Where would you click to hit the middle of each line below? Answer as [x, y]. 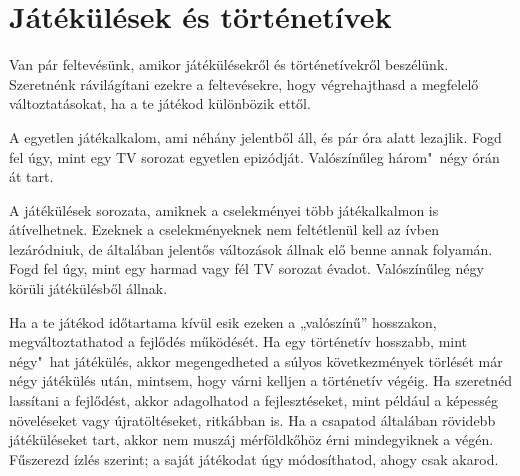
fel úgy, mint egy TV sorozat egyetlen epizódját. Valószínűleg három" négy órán [254, 156]
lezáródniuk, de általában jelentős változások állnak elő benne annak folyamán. [251, 248]
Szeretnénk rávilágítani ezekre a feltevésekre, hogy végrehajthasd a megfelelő [244, 83]
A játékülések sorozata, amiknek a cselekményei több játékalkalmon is [224, 209]
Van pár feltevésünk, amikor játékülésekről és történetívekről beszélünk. [229, 64]
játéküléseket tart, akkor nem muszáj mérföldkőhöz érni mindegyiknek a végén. [251, 439]
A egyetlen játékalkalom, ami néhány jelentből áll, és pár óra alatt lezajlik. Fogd [255, 136]
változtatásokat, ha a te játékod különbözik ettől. [160, 103]
